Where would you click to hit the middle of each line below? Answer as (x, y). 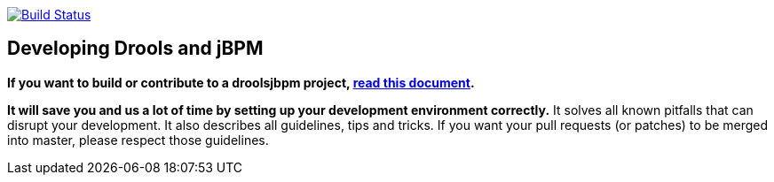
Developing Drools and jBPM (135, 49)
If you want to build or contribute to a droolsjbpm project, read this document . (241, 82)
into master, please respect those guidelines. (138, 140)
